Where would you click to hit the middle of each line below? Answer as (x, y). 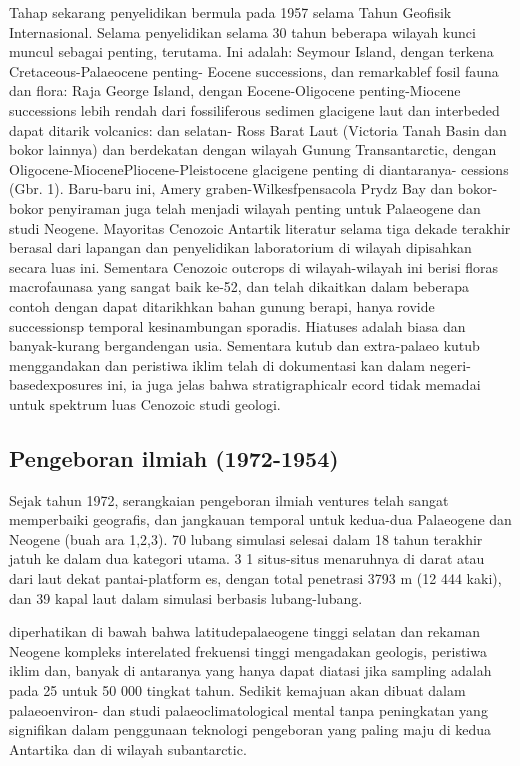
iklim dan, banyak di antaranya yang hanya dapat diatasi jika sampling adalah (250, 670)
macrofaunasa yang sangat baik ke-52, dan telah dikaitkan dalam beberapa (239, 286)
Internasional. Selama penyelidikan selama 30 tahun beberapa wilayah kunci (242, 31)
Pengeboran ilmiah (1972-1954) (174, 457)
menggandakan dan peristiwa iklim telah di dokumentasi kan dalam (217, 364)
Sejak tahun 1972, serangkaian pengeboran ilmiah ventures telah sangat (229, 499)
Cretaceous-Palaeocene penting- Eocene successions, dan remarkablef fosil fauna (254, 70)
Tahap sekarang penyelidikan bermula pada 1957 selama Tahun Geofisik (230, 12)
